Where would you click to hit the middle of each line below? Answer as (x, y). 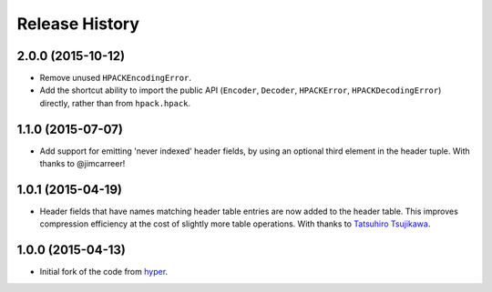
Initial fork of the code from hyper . (104, 272)
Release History (78, 24)
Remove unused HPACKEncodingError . (115, 78)
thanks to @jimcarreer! (82, 164)
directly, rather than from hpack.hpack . (115, 103)
